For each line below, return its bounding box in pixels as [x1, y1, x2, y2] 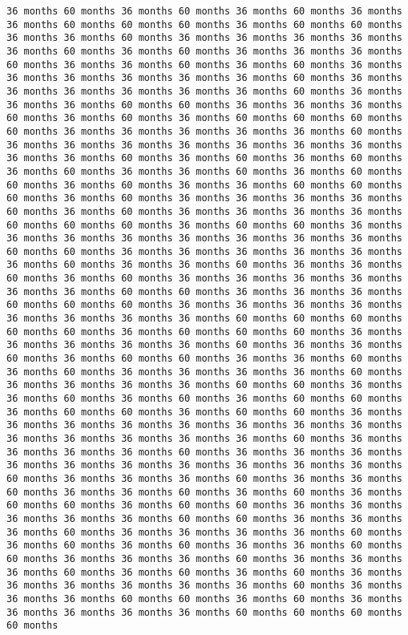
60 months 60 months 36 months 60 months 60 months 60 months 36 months [6, 326, 402, 338]
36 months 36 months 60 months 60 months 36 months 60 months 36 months [6, 593, 402, 605]
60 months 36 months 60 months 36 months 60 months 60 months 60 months [6, 112, 402, 124]
